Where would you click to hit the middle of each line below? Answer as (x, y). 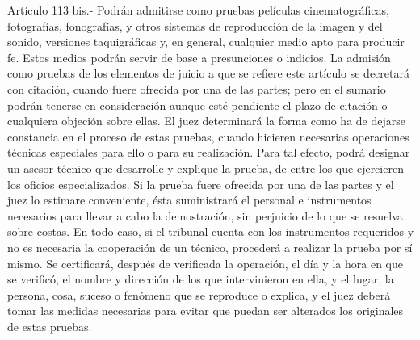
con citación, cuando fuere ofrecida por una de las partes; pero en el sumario (197, 88)
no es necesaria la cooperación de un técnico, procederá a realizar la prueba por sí (210, 247)
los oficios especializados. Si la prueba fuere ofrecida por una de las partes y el (201, 184)
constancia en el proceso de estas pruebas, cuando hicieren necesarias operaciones (208, 136)
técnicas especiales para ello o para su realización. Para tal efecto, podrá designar (209, 152)
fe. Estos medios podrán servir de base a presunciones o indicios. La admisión (199, 57)
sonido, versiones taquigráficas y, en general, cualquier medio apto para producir (206, 42)
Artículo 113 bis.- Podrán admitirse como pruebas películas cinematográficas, (198, 10)
